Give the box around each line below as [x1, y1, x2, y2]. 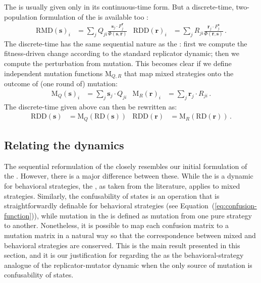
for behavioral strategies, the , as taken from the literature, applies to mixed [4, 181, 240, 191]
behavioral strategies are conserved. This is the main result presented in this [4, 240, 240, 250]
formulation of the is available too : [39, 11, 149, 22]
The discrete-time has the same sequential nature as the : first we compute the [4, 38, 247, 48]
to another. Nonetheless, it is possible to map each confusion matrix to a [4, 220, 229, 231]
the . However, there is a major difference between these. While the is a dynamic [4, 171, 253, 181]
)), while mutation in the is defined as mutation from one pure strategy [31, 210, 252, 220]
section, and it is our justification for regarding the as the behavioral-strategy [4, 250, 244, 260]
